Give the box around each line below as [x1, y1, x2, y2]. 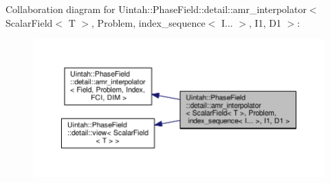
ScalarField [5, 15, 53, 29]
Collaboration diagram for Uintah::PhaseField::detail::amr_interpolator [5, 2, 307, 16]
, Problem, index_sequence [91, 15, 206, 29]
